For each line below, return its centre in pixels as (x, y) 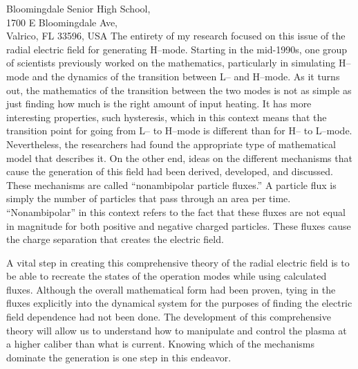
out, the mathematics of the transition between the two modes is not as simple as (179, 90)
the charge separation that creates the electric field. (115, 239)
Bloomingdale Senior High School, (78, 8)
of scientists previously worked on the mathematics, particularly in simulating (171, 63)
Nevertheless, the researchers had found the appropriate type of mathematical (171, 144)
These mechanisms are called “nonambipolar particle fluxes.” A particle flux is (171, 184)
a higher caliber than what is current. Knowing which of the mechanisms (161, 344)
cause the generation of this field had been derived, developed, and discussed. (170, 171)
